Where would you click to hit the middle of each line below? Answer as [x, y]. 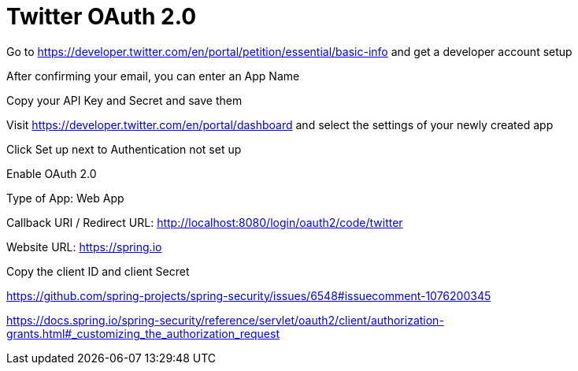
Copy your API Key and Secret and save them [124, 100]
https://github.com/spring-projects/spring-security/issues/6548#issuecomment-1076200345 [249, 295]
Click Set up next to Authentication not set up [124, 149]
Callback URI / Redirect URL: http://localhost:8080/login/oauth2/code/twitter [205, 222]
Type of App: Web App [65, 198]
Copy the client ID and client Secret [98, 271]
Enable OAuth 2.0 [52, 173]
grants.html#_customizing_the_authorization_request [143, 333]
